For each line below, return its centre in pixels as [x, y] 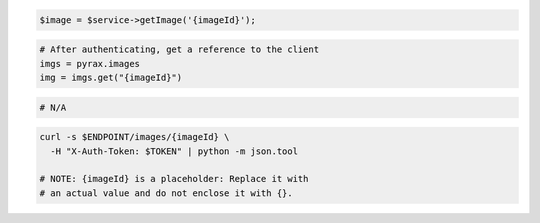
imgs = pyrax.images [89, 63]
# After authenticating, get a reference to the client [179, 49]
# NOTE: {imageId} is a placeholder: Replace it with [174, 179]
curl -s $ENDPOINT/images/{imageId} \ [134, 137]
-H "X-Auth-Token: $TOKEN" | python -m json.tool [174, 151]
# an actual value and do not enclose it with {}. [166, 193]
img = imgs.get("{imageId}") [111, 77]
